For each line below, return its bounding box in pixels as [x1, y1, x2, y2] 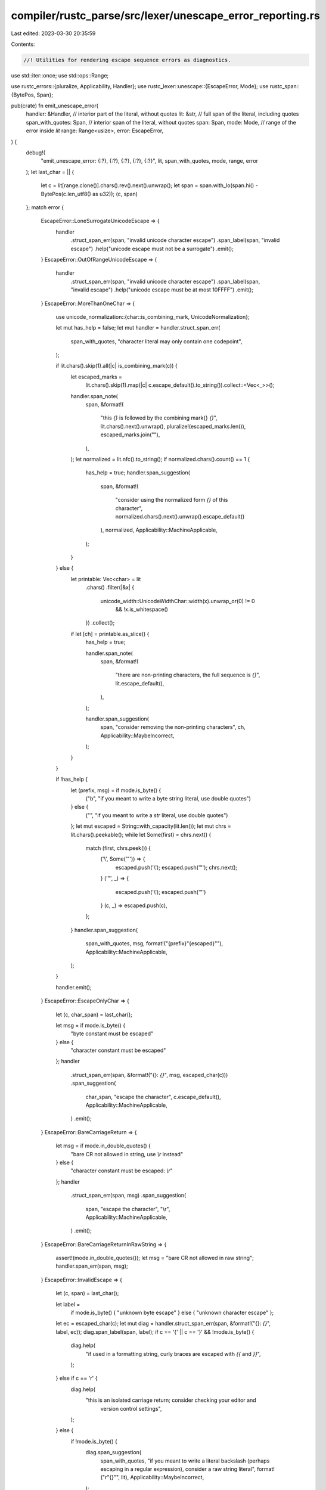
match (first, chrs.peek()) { [85, 845, 151, 852]
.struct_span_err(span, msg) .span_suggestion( [70, 1192, 187, 1199]
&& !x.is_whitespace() [115, 606, 168, 613]
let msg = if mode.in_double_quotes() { [55, 1142, 151, 1150]
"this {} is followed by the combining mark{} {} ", [100, 414, 218, 421]
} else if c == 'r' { [55, 1374, 98, 1382]
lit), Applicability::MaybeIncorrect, [121, 1474, 204, 1481]
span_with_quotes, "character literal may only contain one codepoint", [70, 337, 243, 345]
